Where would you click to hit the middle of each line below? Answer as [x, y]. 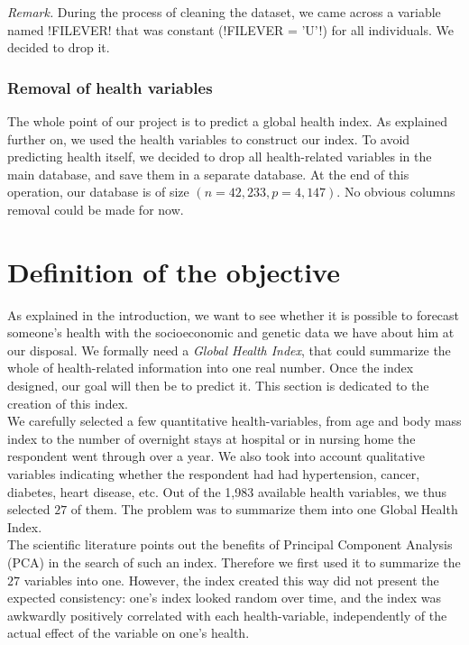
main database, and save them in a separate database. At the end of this [208, 174]
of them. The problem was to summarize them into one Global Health [264, 509]
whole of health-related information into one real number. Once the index [211, 368]
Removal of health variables [110, 87]
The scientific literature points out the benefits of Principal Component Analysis [230, 544]
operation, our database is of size [98, 192]
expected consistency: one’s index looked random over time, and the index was [225, 598]
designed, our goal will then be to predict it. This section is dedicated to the [218, 386]
